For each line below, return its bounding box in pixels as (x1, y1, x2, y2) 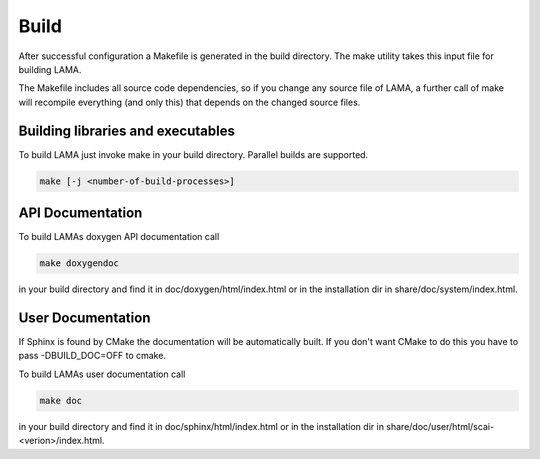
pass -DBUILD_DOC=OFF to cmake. (18, 350, 167, 362)
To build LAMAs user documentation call (18, 368, 186, 380)
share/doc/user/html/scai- (386, 420, 495, 432)
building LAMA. (18, 63, 82, 75)
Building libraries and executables (18, 122, 235, 139)
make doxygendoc (39, 258, 120, 269)
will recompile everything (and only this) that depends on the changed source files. (18, 96, 361, 108)
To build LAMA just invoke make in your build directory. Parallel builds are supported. (18, 148, 369, 160)
